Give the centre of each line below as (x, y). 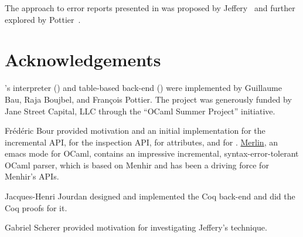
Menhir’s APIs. (32, 176)
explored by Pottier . (43, 19)
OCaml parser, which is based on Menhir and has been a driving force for (137, 165)
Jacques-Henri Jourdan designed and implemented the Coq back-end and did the (150, 196)
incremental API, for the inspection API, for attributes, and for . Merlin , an (141, 142)
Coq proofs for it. (36, 207)
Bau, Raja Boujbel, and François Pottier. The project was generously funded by (148, 99)
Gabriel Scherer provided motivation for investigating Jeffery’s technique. (136, 227)
